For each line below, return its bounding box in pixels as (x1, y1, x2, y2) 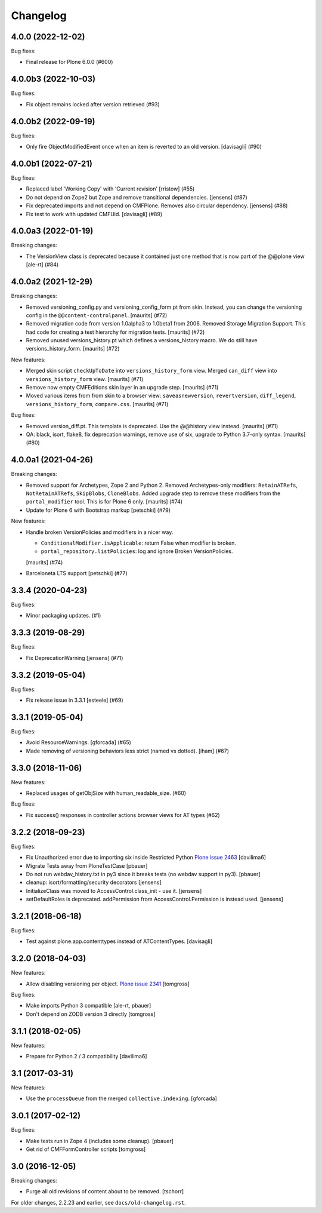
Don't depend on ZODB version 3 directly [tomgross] (26, 1010, 156, 1018)
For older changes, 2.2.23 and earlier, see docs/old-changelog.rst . (11, 1199, 186, 1206)
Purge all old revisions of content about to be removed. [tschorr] (26, 1188, 184, 1195)
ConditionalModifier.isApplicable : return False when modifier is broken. (41, 539, 237, 546)
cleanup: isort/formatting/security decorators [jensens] (26, 879, 162, 886)
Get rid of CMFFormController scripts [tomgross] (26, 1146, 146, 1153)
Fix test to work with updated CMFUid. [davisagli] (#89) (26, 210, 163, 217)
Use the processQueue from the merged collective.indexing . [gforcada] (26, 1095, 217, 1102)
